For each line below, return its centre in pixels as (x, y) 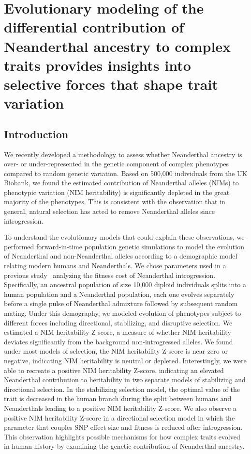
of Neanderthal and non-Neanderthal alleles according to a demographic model (121, 256)
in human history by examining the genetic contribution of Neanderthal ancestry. (124, 446)
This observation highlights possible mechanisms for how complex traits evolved (122, 436)
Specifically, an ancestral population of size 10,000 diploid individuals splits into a (125, 284)
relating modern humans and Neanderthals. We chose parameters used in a (115, 266)
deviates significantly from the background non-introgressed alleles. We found (118, 341)
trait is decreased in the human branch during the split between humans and (118, 398)
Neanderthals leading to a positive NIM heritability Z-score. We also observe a (120, 408)
